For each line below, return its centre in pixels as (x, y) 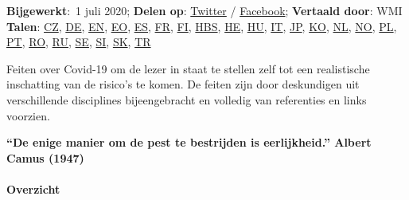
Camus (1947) (45, 157)
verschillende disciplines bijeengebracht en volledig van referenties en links (187, 99)
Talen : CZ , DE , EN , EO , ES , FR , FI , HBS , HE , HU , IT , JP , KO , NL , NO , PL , (202, 26)
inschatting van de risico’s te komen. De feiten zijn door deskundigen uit (183, 84)
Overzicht (33, 188)
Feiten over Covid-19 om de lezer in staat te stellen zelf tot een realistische (188, 68)
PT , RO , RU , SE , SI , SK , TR (79, 42)
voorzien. (28, 115)
